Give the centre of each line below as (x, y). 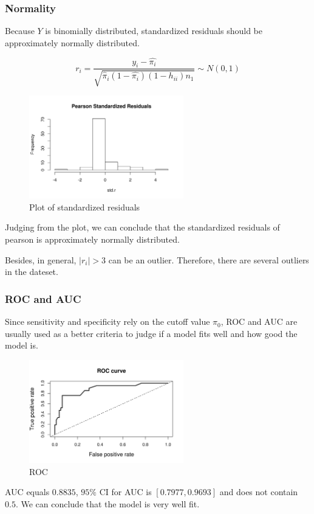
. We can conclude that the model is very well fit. (108, 504)
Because (20, 31)
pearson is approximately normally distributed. (92, 239)
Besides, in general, (41, 259)
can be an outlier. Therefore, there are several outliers (209, 259)
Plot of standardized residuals (85, 207)
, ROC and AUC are (259, 321)
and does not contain (259, 492)
